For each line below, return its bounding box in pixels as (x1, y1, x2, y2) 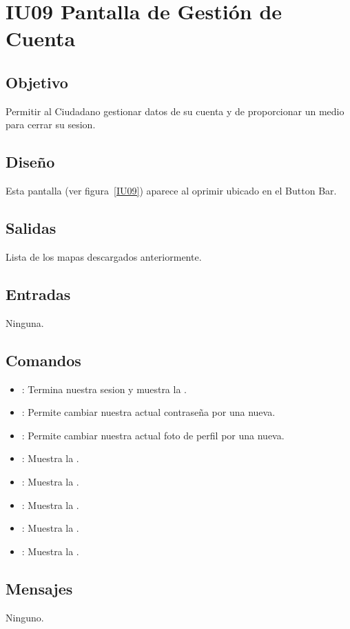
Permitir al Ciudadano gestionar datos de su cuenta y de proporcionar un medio (6, 103, 344, 118)
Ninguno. (6, 610, 44, 624)
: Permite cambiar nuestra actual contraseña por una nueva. (21, 405, 276, 419)
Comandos (6, 349, 81, 370)
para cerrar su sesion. (6, 117, 96, 132)
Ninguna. (6, 315, 44, 330)
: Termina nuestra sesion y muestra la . (21, 381, 187, 396)
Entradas (6, 283, 71, 304)
